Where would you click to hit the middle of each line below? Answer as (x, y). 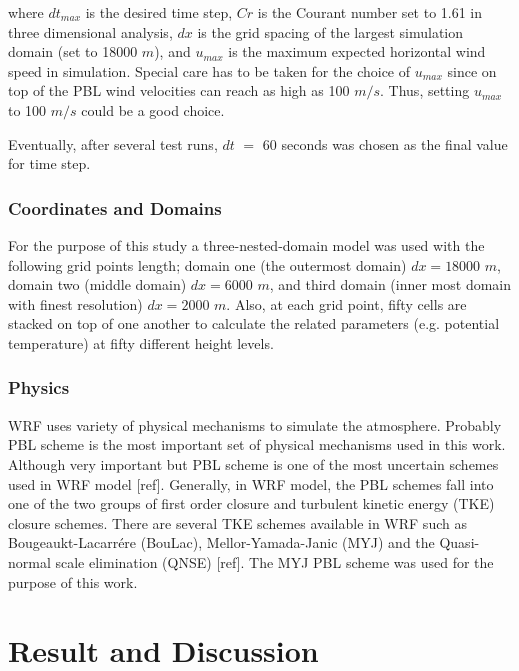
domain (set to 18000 (73, 51)
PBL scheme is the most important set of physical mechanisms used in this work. (257, 444)
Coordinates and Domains (115, 207)
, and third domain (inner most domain (390, 284)
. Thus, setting (425, 90)
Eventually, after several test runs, (113, 143)
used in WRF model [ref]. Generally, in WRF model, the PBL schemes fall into (251, 483)
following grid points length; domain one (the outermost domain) (207, 264)
